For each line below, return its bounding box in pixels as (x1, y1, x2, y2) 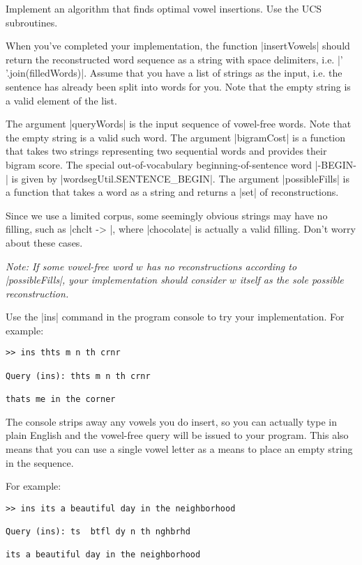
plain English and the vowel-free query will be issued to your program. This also (6, 428, 349, 442)
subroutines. (6, 15, 58, 29)
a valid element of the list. (6, 93, 117, 107)
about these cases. (6, 235, 83, 249)
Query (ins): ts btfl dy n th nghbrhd (6, 527, 190, 537)
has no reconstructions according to (146, 258, 297, 273)
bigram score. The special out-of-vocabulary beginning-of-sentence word (6, 157, 312, 171)
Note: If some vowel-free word (6, 258, 133, 273)
